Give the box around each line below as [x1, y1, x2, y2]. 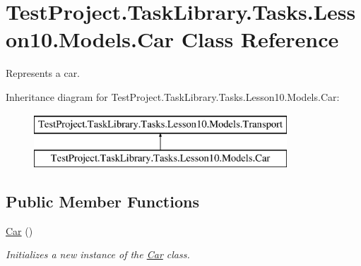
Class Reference [181, 25, 339, 54]
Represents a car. [6, 66, 81, 80]
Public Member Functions [6, 191, 199, 212]
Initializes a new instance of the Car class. [6, 247, 190, 262]
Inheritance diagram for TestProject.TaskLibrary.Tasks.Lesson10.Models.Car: [6, 89, 340, 104]
